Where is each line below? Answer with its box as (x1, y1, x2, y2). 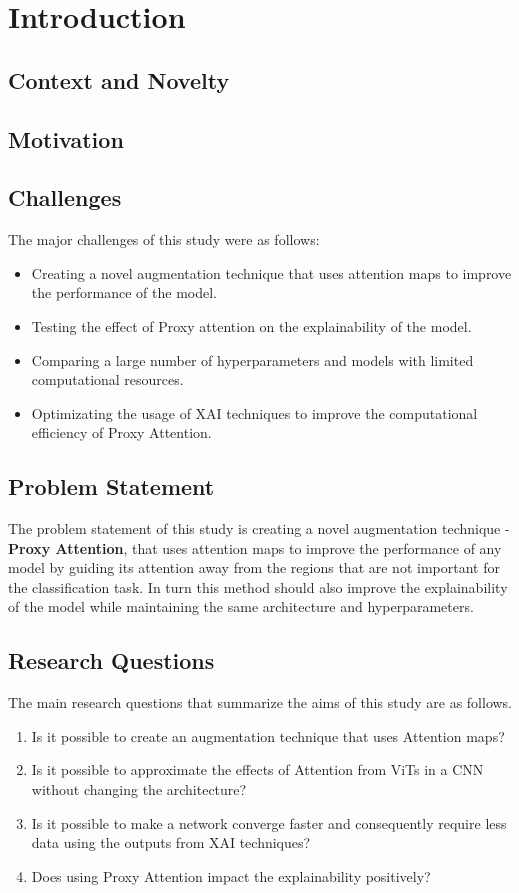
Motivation (8, 123, 124, 154)
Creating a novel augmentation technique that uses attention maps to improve (31, 262, 512, 283)
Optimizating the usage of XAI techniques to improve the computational (31, 402, 478, 423)
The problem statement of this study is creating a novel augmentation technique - (8, 518, 510, 539)
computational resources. (31, 369, 184, 390)
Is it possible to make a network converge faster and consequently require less (31, 812, 507, 833)
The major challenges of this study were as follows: (8, 229, 320, 250)
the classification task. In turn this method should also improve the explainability (8, 576, 508, 597)
